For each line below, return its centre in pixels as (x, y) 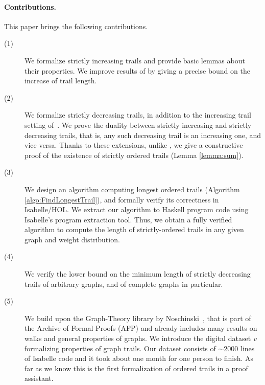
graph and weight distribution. (72, 239)
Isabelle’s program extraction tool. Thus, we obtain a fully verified (128, 219)
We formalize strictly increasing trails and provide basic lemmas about (135, 60)
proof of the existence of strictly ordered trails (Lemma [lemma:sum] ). (134, 155)
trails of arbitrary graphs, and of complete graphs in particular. (124, 284)
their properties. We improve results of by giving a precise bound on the (137, 70)
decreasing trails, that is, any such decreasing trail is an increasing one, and (143, 135)
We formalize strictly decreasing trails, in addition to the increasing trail (138, 115)
